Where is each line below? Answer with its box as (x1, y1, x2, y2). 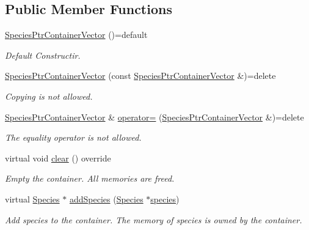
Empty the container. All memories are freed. (5, 172, 175, 185)
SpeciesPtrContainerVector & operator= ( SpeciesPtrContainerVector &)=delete (5, 110, 304, 123)
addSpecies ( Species (69, 192, 144, 205)
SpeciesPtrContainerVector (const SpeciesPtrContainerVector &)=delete (5, 69, 276, 82)
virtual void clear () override (5, 151, 111, 164)
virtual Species (5, 192, 60, 205)
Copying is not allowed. (5, 89, 93, 102)
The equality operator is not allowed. (5, 131, 142, 144)
